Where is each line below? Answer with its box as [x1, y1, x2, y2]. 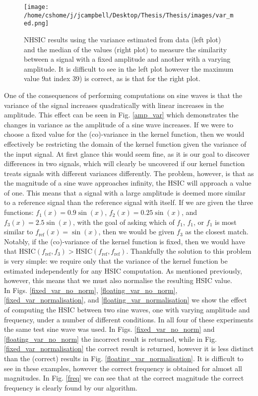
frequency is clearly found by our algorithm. [4, 382, 137, 393]
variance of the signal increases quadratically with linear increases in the [4, 99, 224, 110]
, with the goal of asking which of [73, 216, 175, 227]
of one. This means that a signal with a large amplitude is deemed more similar [4, 187, 246, 198]
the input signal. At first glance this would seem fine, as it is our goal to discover [4, 148, 250, 159]
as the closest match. [185, 226, 249, 237]
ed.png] [24, 20, 49, 27]
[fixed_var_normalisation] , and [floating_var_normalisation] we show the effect [4, 295, 247, 305]
